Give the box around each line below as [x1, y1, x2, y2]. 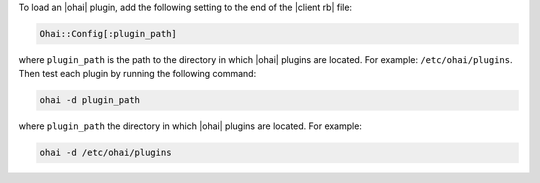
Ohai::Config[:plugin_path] [39, 28, 177, 39]
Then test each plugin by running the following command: [18, 68, 257, 80]
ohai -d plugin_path [39, 95, 140, 106]
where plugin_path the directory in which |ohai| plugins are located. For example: [18, 120, 362, 132]
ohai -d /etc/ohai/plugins [39, 147, 172, 159]
